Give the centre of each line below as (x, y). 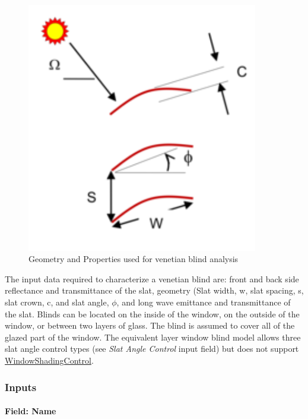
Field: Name (31, 411)
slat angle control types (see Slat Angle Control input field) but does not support (152, 349)
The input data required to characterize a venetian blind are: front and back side (152, 278)
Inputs (21, 387)
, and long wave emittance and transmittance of (204, 302)
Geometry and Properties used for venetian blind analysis (134, 259)
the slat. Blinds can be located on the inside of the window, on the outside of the (152, 314)
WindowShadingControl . (49, 360)
